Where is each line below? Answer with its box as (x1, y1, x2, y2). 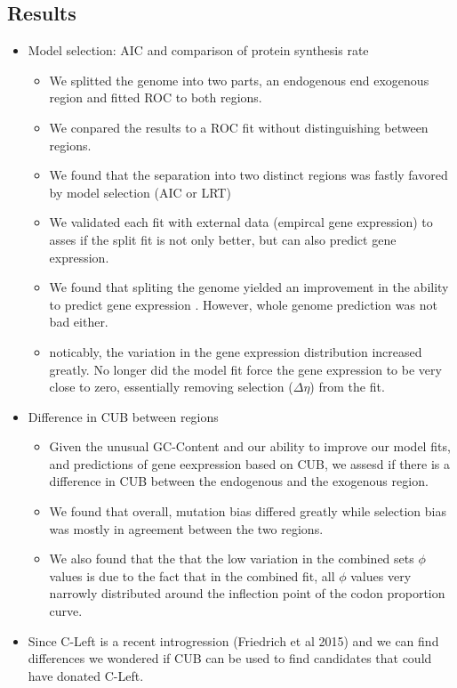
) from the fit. (309, 377, 385, 396)
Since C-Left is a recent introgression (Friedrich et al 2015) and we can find (28, 631, 439, 650)
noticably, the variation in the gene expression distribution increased (49, 342, 422, 360)
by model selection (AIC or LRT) (49, 182, 231, 201)
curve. (49, 602, 83, 620)
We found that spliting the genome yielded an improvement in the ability (49, 278, 449, 296)
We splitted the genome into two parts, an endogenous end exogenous (49, 70, 429, 89)
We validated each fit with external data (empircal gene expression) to (49, 213, 433, 231)
